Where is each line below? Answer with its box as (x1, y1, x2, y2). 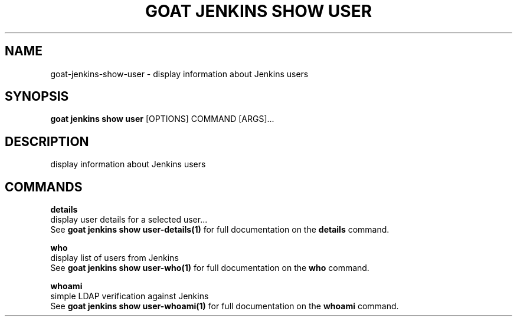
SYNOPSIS (5, 89, 69, 104)
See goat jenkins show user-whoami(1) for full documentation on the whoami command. (50, 301, 399, 312)
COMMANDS (5, 179, 83, 194)
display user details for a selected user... (50, 214, 208, 225)
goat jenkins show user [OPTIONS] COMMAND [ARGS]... (50, 114, 274, 124)
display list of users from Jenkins (50, 253, 179, 263)
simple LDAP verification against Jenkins (50, 291, 209, 302)
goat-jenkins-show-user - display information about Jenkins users (50, 68, 309, 79)
